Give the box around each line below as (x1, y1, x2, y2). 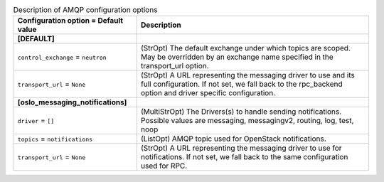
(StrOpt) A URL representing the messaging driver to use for (141, 143, 342, 153)
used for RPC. (141, 161, 188, 171)
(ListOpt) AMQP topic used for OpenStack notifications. (141, 134, 326, 144)
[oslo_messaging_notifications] (17, 97, 127, 107)
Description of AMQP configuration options (13, 5, 158, 15)
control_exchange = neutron (17, 52, 107, 62)
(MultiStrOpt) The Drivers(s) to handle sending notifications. (141, 107, 342, 117)
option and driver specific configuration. (141, 88, 276, 98)
